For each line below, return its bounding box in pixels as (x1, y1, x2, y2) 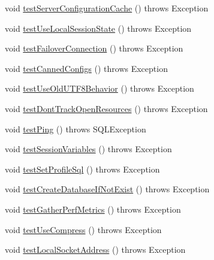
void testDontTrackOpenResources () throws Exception (5, 102, 208, 114)
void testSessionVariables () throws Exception (5, 143, 172, 155)
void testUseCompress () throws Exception (5, 223, 162, 235)
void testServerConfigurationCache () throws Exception (5, 2, 209, 14)
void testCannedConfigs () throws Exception (5, 62, 168, 74)
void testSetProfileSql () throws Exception (5, 162, 160, 175)
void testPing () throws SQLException (5, 122, 146, 135)
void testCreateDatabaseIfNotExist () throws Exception (5, 183, 210, 195)
